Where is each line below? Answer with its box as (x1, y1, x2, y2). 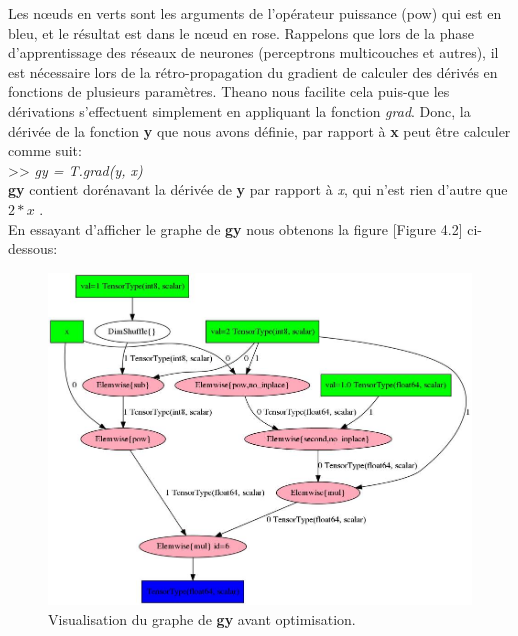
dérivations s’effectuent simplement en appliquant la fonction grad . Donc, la (8, 100, 471, 121)
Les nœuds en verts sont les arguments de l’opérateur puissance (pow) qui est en (8, 3, 502, 23)
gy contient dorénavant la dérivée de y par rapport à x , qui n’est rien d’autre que (8, 179, 508, 200)
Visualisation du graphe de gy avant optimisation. (48, 608, 356, 629)
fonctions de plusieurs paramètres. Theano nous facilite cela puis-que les (8, 81, 450, 102)
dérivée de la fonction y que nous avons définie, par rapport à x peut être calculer (8, 120, 511, 141)
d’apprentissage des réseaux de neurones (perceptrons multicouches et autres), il (8, 42, 499, 63)
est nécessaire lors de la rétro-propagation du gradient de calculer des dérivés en (8, 61, 498, 82)
